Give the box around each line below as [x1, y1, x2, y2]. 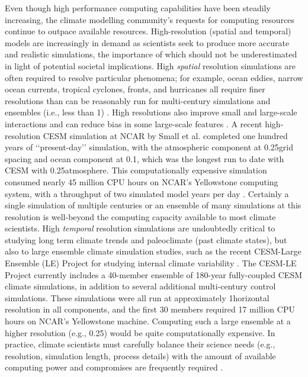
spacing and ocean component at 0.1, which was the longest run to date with [5, 152, 284, 165]
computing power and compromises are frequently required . [5, 361, 223, 373]
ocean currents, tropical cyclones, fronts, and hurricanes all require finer [5, 83, 265, 95]
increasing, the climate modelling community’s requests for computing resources [5, 13, 295, 25]
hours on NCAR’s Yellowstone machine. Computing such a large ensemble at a [5, 315, 291, 327]
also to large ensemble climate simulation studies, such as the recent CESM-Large [5, 245, 301, 257]
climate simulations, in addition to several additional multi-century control [5, 280, 276, 292]
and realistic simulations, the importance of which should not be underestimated [5, 48, 297, 60]
